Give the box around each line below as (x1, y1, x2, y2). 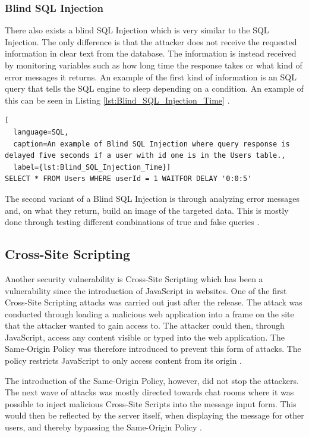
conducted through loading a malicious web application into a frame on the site (5, 307, 294, 320)
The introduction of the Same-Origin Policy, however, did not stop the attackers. (5, 374, 299, 386)
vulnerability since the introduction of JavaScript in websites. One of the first (5, 284, 287, 296)
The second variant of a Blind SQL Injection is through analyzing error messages (5, 192, 300, 204)
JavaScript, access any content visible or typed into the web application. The (5, 330, 285, 343)
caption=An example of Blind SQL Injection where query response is (13, 139, 290, 148)
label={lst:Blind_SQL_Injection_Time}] (13, 163, 171, 171)
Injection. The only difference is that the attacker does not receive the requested (5, 35, 297, 48)
